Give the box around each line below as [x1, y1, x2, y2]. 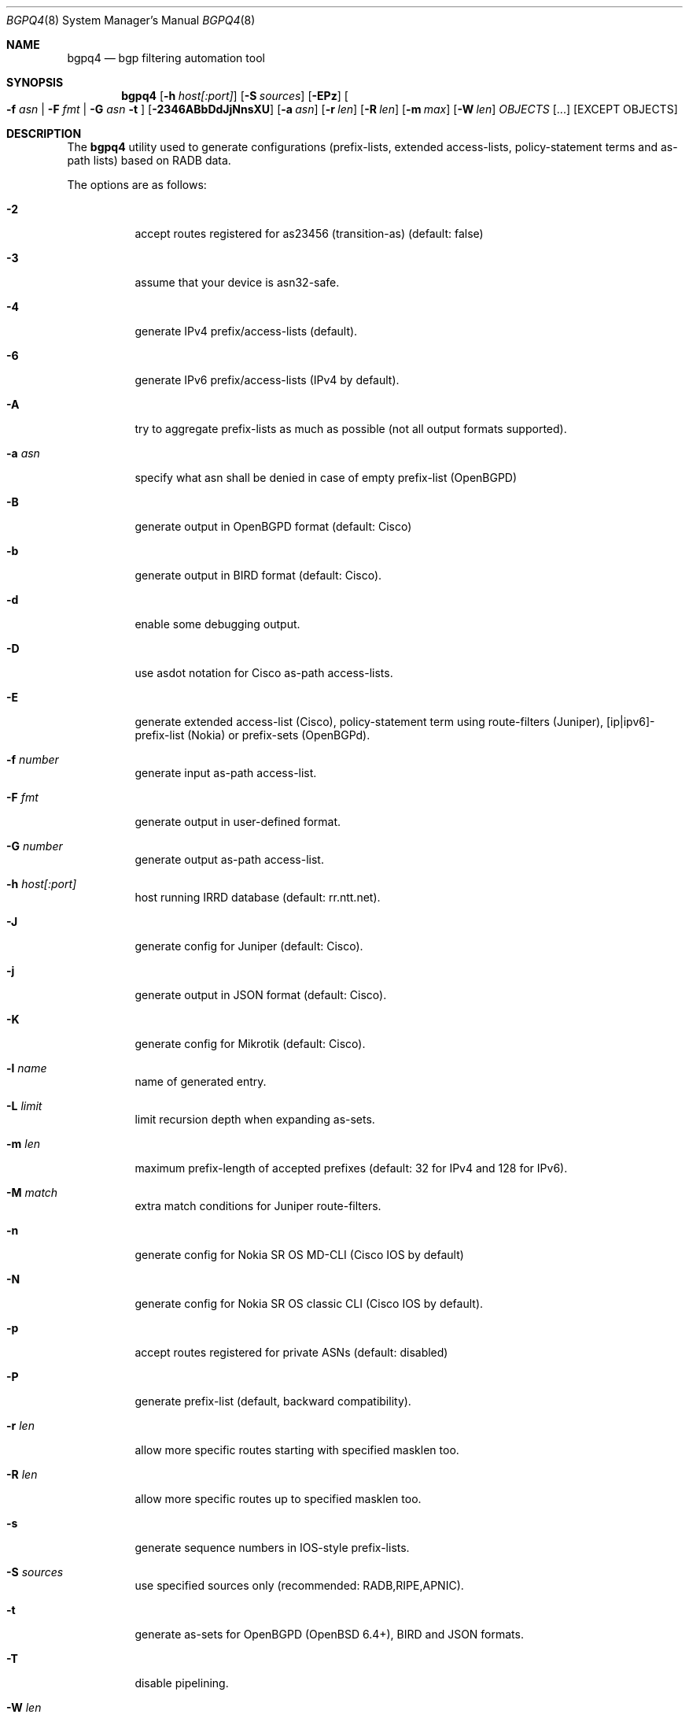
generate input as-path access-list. [134, 766, 317, 779]
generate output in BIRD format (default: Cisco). [134, 568, 382, 582]
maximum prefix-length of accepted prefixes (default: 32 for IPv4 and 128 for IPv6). [134, 1161, 568, 1175]
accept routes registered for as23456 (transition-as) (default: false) [134, 227, 484, 240]
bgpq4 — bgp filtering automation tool [67, 51, 265, 65]
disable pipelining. [134, 1676, 229, 1690]
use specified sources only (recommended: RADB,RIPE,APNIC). [134, 1579, 464, 1592]
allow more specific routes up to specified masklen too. [134, 1492, 422, 1505]
